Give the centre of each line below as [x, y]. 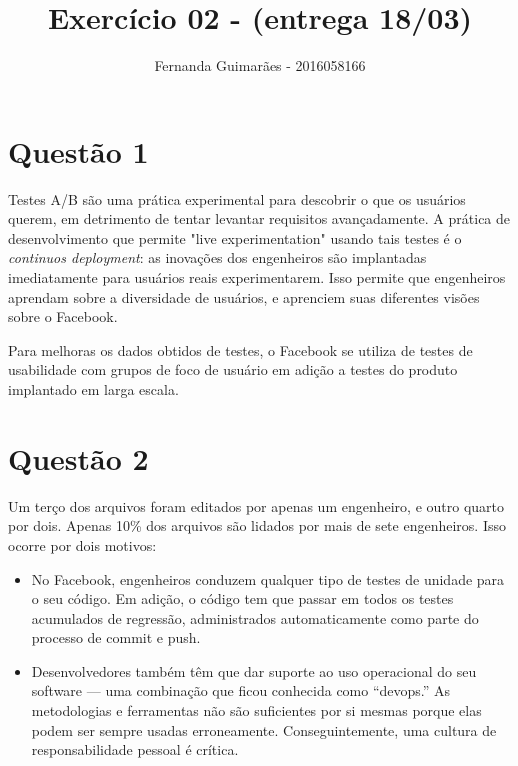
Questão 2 [78, 457]
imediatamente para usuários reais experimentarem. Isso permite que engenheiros [257, 277]
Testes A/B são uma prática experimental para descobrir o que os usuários [237, 198]
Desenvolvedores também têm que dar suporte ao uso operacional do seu [254, 670]
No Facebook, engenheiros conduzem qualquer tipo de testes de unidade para [268, 578]
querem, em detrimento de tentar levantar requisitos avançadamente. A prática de [259, 218]
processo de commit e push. [116, 637]
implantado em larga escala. [93, 389]
